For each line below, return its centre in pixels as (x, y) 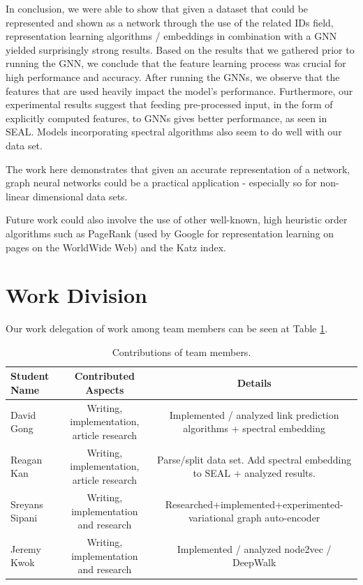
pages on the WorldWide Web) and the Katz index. (116, 247)
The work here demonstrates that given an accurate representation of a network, (178, 169)
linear (18, 196)
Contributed (104, 376)
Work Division (76, 295)
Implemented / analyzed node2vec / (254, 548)
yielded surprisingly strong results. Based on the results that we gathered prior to (180, 49)
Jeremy (26, 548)
